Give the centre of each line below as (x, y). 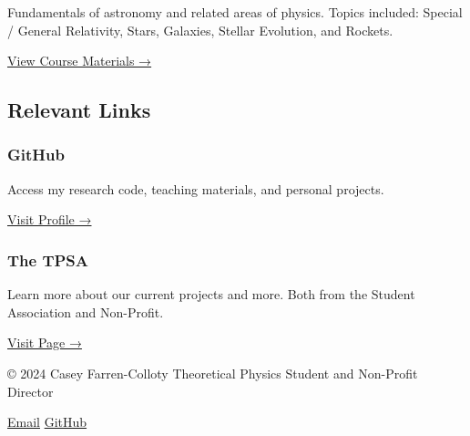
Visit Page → (45, 343)
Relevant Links (79, 110)
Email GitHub (47, 422)
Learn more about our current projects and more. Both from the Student (211, 294)
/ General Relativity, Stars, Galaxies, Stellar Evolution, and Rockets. (200, 30)
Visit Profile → (50, 219)
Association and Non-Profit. (86, 311)
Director (31, 391)
